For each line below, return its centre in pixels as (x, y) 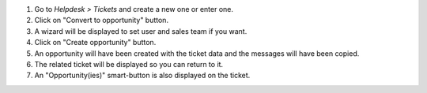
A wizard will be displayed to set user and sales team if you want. (141, 31)
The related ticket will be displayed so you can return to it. (129, 64)
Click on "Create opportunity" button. (95, 43)
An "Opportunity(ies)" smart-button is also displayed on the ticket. (142, 76)
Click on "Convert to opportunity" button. (102, 20)
